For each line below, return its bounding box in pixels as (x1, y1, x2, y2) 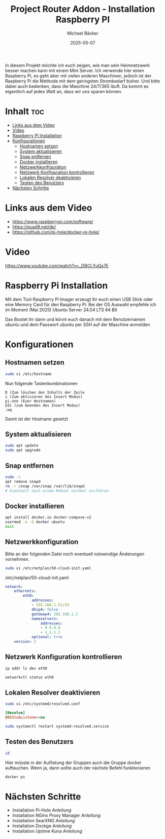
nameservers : (31, 616, 58, 621)
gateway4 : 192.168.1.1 (31, 612, 78, 617)
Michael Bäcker (67, 30, 99, 36)
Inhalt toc (5, 106, 44, 117)
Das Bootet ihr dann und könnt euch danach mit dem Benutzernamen (5, 316, 146, 322)
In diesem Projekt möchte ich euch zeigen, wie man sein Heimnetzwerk (5, 62, 150, 68)
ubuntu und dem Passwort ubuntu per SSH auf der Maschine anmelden (5, 322, 150, 328)
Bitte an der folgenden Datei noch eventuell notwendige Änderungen (5, 551, 144, 557)
